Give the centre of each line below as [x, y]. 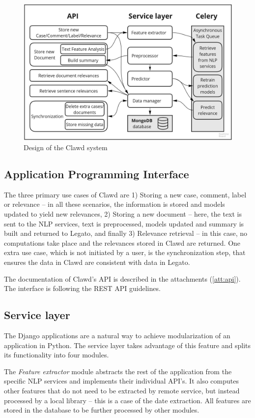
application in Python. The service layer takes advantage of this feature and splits [127, 345]
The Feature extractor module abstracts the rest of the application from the [118, 371]
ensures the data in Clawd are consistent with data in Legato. [97, 262]
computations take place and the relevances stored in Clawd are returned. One [122, 242]
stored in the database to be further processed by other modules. [102, 410]
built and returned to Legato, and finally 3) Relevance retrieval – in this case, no [126, 233]
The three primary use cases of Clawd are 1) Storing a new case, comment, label [125, 194]
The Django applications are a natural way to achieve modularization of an [117, 335]
